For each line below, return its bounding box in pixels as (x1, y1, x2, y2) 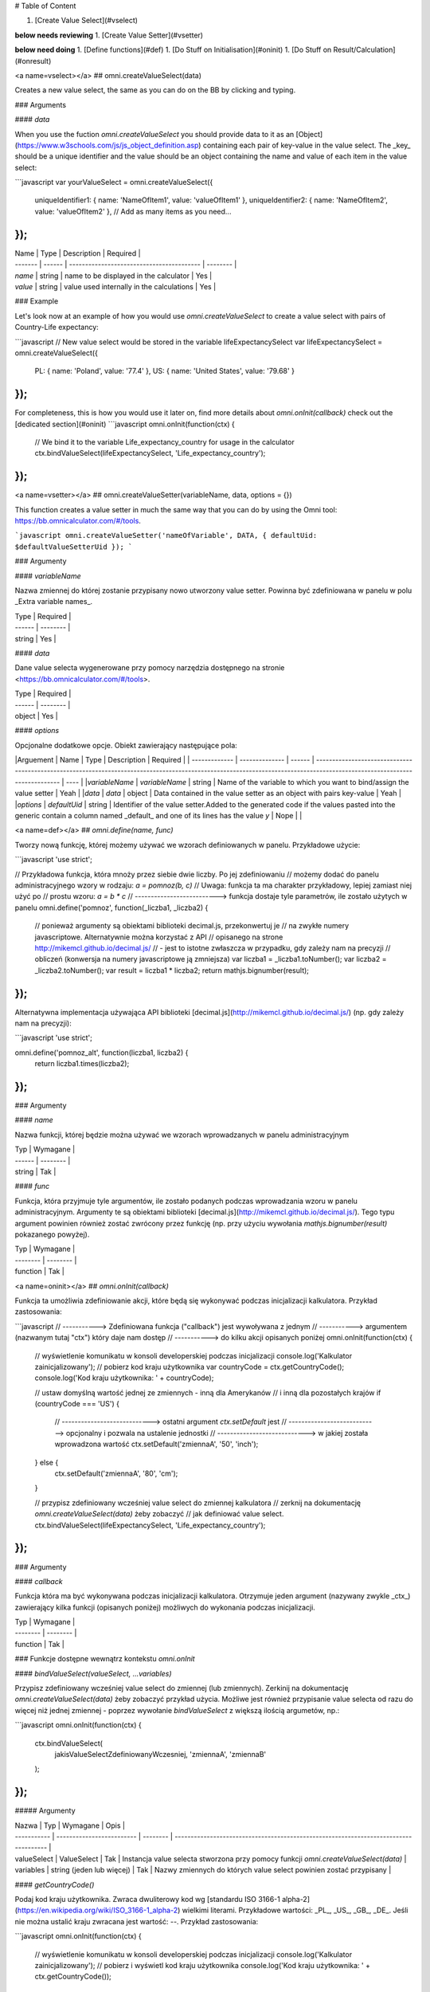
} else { (34, 1457, 59, 1467)
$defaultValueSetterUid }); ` (14, 542, 133, 551)
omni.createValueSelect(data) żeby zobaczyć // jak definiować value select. (34, 1509, 284, 1519)
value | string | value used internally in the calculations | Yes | (14, 281, 217, 291)
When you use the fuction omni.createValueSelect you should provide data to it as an (14, 129, 295, 139)
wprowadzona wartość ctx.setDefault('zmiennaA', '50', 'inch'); (54, 1439, 259, 1449)
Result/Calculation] (333, 45, 396, 55)
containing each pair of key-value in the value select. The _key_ (202, 140, 411, 150)
